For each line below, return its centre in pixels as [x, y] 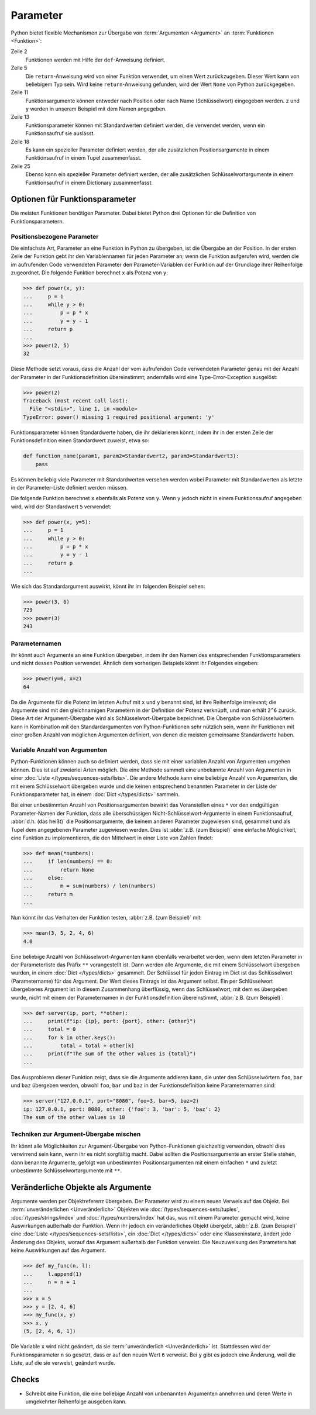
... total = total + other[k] [79, 1046]
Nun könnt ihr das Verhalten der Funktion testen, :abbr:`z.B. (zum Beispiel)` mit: [106, 918]
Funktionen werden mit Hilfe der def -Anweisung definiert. [96, 60]
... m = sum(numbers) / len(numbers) [90, 886]
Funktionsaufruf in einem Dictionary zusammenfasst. [89, 183]
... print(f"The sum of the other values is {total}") [109, 1054]
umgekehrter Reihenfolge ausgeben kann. [76, 1402]
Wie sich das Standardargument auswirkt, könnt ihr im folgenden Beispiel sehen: [108, 586]
